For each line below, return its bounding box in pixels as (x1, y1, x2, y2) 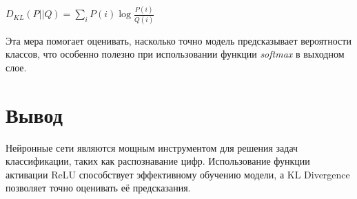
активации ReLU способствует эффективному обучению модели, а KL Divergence (6, 167, 350, 181)
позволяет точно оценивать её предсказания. (6, 180, 191, 195)
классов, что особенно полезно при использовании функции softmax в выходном (6, 47, 345, 61)
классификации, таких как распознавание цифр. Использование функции (6, 154, 310, 168)
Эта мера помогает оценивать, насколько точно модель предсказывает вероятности (6, 33, 351, 47)
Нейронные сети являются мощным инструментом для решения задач (6, 140, 298, 154)
